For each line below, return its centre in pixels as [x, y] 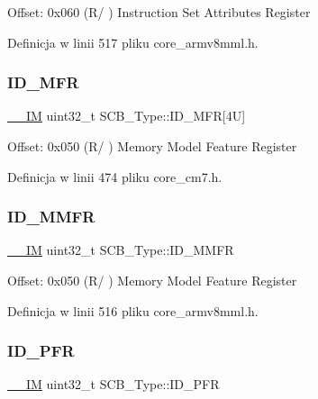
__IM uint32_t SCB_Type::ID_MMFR [121, 250]
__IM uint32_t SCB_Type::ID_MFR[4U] [127, 116]
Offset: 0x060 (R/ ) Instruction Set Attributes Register [159, 12]
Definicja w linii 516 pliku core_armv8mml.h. [133, 310]
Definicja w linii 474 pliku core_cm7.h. [115, 176]
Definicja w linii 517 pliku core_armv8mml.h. [133, 42]
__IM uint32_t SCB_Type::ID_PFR [114, 384]
